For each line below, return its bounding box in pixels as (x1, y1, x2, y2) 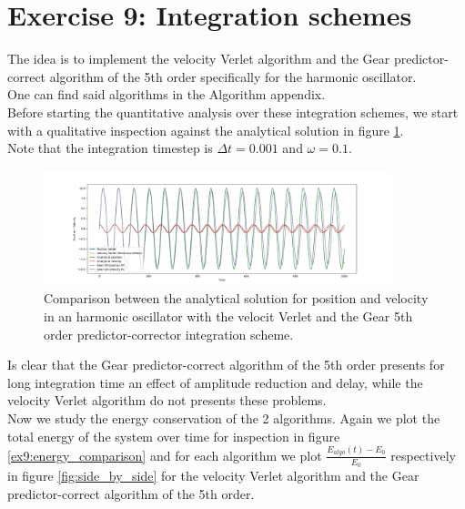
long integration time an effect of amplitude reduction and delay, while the (7, 372, 423, 392)
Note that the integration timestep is (7, 138, 213, 158)
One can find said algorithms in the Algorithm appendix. (7, 85, 326, 104)
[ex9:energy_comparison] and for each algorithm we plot (7, 445, 322, 464)
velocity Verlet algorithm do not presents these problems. (7, 391, 327, 410)
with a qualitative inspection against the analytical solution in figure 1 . (7, 120, 404, 139)
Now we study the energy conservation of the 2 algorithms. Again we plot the (7, 408, 440, 427)
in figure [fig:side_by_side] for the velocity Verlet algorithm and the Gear (7, 465, 420, 484)
